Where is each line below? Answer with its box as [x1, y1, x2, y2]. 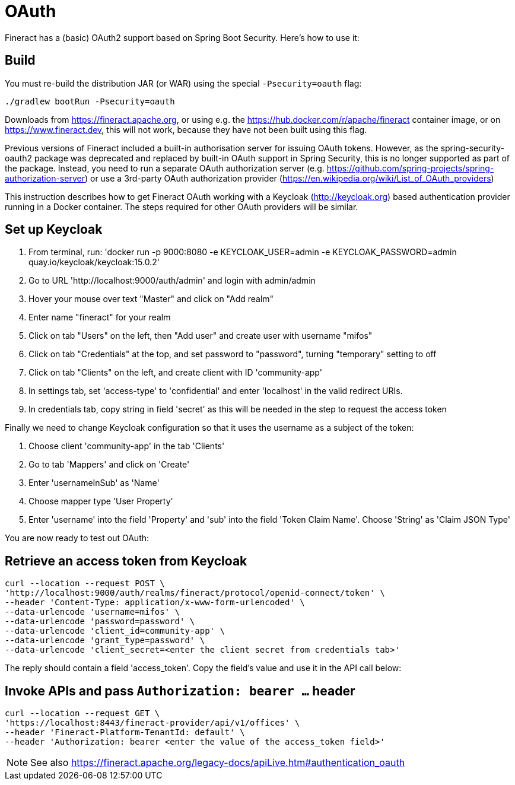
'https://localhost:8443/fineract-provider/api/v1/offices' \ [5, 718, 300, 728]
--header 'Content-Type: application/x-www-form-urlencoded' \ [5, 598, 305, 608]
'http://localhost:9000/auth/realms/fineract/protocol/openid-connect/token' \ [5, 588, 385, 598]
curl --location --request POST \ [5, 579, 165, 589]
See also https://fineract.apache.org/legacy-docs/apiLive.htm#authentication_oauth [30, 757, 405, 769]
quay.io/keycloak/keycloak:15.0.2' [28, 257, 160, 268]
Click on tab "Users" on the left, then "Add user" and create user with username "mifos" [28, 330, 373, 341]
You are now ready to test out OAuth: [5, 533, 150, 544]
